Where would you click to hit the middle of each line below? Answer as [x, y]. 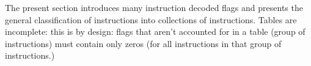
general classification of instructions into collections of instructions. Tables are [151, 19]
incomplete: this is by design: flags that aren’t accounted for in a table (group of [155, 31]
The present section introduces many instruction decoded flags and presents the [154, 7]
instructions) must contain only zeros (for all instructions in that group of [143, 43]
